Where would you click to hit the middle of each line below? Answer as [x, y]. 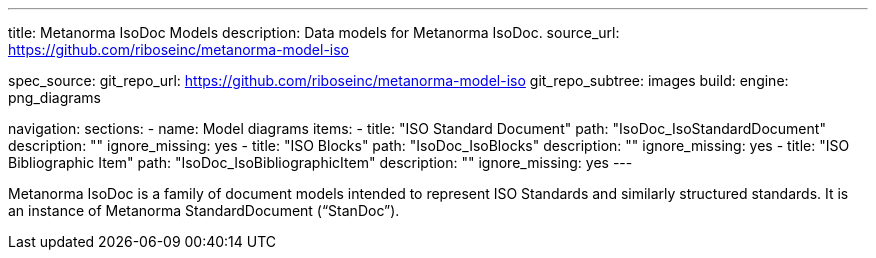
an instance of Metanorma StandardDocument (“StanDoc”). [204, 210]
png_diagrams [55, 97]
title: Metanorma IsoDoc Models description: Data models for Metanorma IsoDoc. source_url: [314, 32]
